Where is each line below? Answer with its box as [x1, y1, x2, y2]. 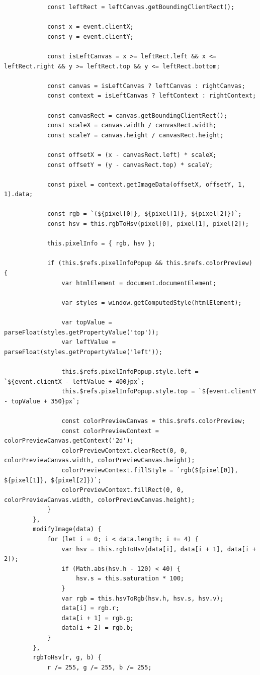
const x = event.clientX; [47, 23, 134, 31]
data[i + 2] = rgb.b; [61, 624, 134, 632]
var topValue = [61, 319, 112, 326]
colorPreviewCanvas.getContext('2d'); [4, 437, 134, 445]
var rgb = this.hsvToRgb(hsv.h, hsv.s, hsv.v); [61, 595, 224, 602]
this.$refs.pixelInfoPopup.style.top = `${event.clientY [61, 388, 256, 395]
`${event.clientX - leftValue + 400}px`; [4, 378, 145, 385]
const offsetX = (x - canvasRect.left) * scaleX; [47, 151, 217, 158]
